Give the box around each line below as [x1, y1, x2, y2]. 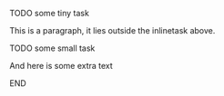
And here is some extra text [9, 61, 114, 71]
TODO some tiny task [9, 8, 89, 18]
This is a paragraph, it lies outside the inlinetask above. [9, 25, 216, 35]
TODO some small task [9, 43, 96, 53]
